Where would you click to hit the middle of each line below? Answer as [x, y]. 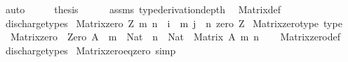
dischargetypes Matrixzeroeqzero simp [91, 50]
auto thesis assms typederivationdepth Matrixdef [143, 9]
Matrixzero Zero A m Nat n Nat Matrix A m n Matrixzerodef [175, 37]
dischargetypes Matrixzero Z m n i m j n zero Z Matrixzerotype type [174, 23]
